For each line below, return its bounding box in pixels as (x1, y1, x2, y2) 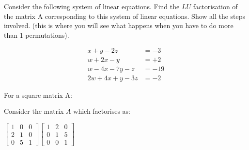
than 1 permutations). (4, 30, 69, 40)
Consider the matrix (4, 106, 64, 116)
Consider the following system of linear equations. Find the (4, 1, 180, 11)
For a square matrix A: (4, 90, 72, 100)
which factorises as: (73, 106, 130, 116)
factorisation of (193, 1, 238, 11)
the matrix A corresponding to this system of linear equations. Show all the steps (4, 11, 246, 21)
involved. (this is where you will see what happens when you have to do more (4, 20, 233, 30)
